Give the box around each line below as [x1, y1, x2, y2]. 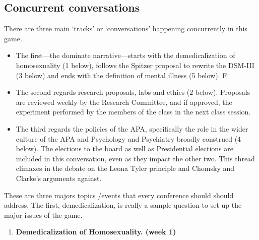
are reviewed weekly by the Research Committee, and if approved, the [16, 96, 232, 107]
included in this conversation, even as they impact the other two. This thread [16, 153, 255, 163]
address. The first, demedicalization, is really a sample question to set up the [4, 200, 242, 210]
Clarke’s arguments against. [16, 172, 102, 183]
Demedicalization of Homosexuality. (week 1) [16, 226, 176, 237]
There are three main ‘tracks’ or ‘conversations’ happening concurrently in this [4, 23, 247, 34]
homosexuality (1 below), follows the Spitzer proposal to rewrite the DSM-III [16, 59, 254, 70]
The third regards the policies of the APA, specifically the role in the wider [16, 123, 248, 134]
